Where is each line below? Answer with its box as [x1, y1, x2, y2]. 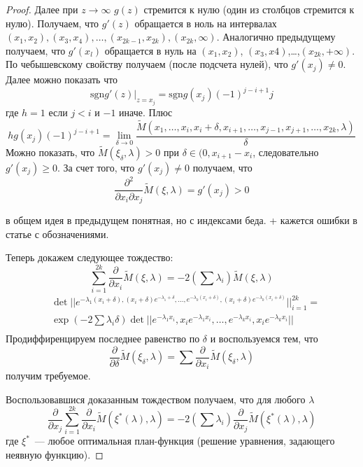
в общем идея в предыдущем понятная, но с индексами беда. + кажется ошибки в [6, 212, 357, 227]
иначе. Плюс [119, 104, 173, 119]
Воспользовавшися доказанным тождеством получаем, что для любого [6, 391, 306, 406]
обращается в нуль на [104, 43, 197, 57]
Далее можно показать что [6, 72, 118, 87]
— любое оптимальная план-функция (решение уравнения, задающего [34, 433, 335, 448]
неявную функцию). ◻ [6, 447, 104, 461]
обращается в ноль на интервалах [134, 15, 277, 30]
